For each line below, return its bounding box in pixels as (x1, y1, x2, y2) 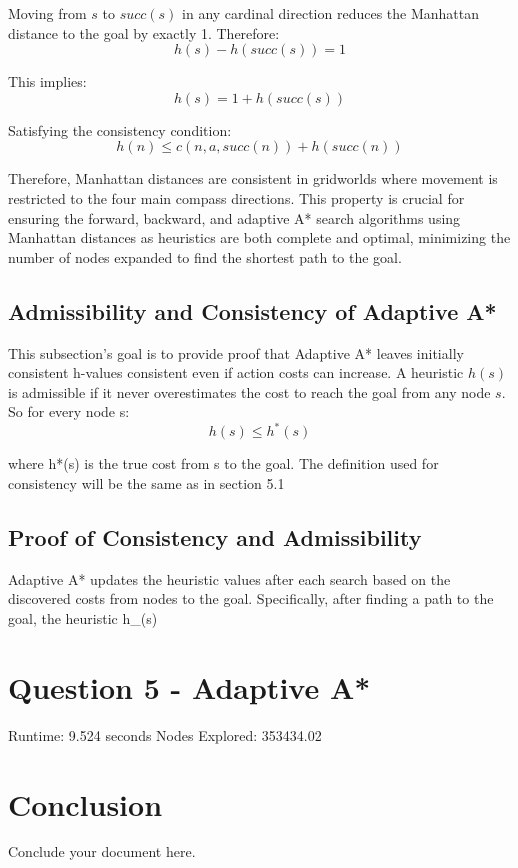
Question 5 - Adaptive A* (8, 666, 371, 707)
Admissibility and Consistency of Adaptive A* (8, 295, 497, 326)
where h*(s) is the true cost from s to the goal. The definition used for (8, 453, 439, 474)
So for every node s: (8, 401, 130, 422)
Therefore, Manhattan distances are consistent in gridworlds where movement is (8, 168, 498, 189)
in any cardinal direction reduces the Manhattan (182, 3, 480, 23)
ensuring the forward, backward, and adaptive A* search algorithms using (8, 207, 461, 228)
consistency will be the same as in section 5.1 (8, 473, 285, 494)
